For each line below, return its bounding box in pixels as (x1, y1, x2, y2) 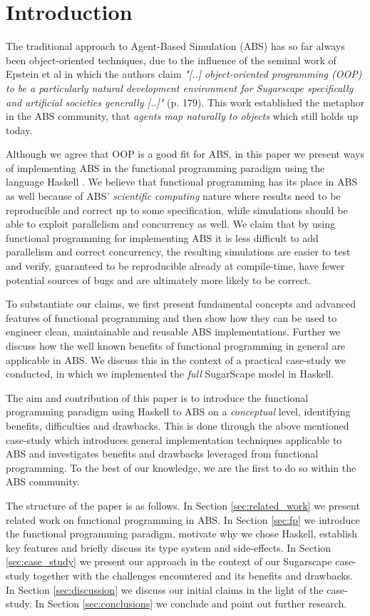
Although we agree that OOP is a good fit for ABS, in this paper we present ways (6, 146, 364, 161)
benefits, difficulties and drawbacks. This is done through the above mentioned (6, 418, 349, 433)
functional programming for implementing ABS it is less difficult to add (6, 230, 319, 245)
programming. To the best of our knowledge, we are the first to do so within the (6, 460, 356, 475)
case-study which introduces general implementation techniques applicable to (6, 432, 342, 447)
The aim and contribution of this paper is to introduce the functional (6, 390, 309, 405)
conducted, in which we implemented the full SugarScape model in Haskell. (6, 366, 334, 381)
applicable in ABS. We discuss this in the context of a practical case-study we (6, 352, 346, 367)
